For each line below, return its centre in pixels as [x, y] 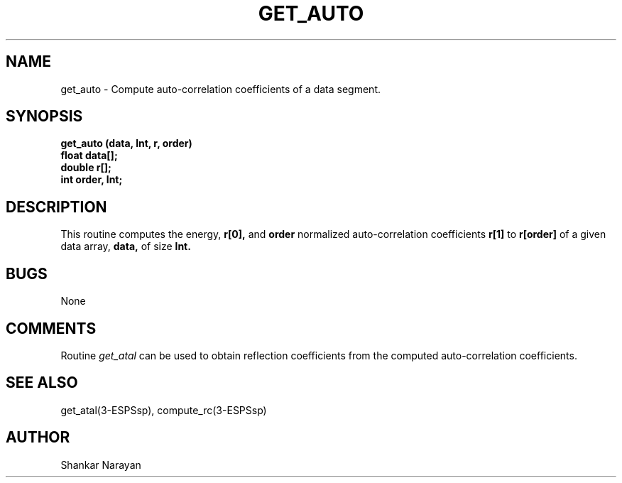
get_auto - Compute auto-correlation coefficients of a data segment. [220, 89]
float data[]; [89, 156]
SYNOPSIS [44, 116]
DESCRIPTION [56, 207]
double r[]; [86, 168]
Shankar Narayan [101, 465]
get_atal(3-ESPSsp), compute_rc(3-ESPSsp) [164, 410]
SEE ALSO [42, 383]
